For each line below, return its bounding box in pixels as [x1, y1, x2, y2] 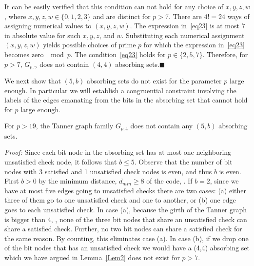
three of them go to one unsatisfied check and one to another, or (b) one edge [4, 195, 236, 205]
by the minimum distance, [39, 176, 117, 186]
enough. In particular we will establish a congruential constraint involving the [4, 85, 236, 95]
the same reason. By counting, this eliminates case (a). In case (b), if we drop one [4, 233, 249, 243]
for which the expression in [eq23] [143, 40, 245, 50]
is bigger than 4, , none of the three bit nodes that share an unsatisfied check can [4, 214, 247, 224]
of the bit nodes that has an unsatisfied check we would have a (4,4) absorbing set [4, 243, 250, 253]
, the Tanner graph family [36, 121, 114, 131]
